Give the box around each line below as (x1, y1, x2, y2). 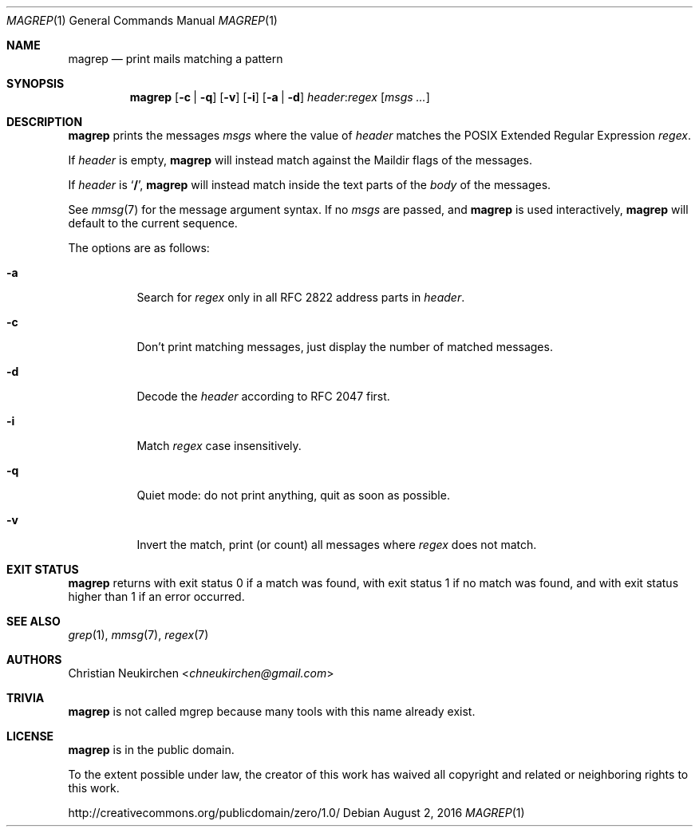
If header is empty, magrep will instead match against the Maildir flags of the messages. (68, 153, 532, 167)
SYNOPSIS (6, 77, 65, 90)
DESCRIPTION (6, 115, 83, 128)
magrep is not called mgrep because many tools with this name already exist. (68, 705, 476, 718)
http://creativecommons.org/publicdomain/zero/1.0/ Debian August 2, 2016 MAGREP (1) (68, 806, 525, 819)
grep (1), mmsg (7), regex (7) (68, 628, 209, 642)
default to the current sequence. (68, 216, 238, 230)
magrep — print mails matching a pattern (68, 52, 283, 65)
